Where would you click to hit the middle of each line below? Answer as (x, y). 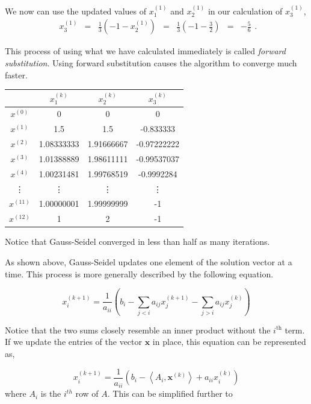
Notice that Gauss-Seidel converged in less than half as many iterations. (137, 241)
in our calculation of (245, 11)
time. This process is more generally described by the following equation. (139, 273)
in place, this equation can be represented (229, 342)
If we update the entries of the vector (74, 342)
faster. (16, 74)
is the (51, 393)
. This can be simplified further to (170, 393)
